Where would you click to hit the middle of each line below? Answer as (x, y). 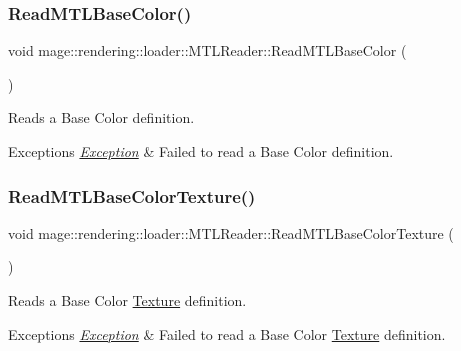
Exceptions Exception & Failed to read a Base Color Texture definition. (227, 333)
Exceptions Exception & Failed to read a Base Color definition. (201, 151)
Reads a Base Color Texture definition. (127, 300)
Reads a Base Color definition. (101, 117)
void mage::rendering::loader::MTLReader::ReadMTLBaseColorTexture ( (231, 232)
